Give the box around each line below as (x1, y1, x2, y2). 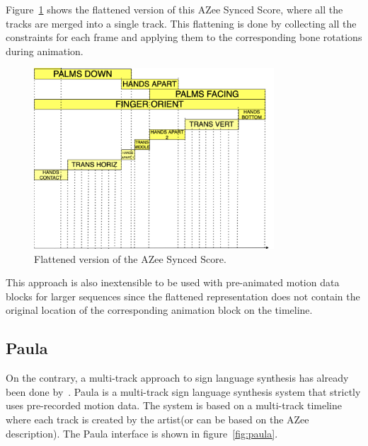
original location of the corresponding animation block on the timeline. (6, 303, 313, 317)
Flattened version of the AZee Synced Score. (34, 251, 226, 266)
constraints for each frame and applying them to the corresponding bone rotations (6, 30, 362, 45)
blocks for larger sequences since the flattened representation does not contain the (6, 288, 360, 303)
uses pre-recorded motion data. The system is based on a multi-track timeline (6, 398, 343, 413)
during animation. (6, 43, 84, 58)
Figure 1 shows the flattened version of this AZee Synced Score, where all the (6, 2, 343, 16)
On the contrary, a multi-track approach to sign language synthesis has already (6, 370, 349, 385)
